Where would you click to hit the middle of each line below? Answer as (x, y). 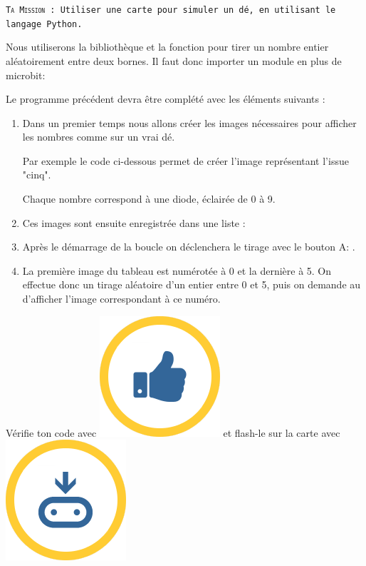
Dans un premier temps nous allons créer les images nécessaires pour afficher (189, 122)
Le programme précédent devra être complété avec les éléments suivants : (166, 99)
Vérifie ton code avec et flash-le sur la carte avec (173, 432)
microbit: (26, 75)
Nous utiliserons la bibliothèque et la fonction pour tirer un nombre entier (167, 47)
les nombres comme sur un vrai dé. (99, 137)
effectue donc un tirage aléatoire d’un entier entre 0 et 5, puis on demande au (192, 284)
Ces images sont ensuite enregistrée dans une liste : (134, 222)
